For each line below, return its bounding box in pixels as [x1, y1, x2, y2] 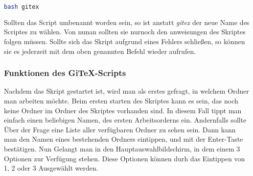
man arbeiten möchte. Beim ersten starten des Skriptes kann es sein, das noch [4, 96, 238, 106]
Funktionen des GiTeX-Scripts [4, 67, 126, 79]
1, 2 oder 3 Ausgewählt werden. [4, 163, 98, 173]
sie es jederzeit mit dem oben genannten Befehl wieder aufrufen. [4, 46, 196, 56]
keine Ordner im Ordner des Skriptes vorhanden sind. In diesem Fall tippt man [4, 105, 242, 115]
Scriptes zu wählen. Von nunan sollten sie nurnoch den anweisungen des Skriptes [4, 26, 246, 37]
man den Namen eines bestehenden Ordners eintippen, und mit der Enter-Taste [4, 134, 243, 144]
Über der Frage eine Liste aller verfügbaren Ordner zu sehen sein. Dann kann [4, 124, 236, 134]
